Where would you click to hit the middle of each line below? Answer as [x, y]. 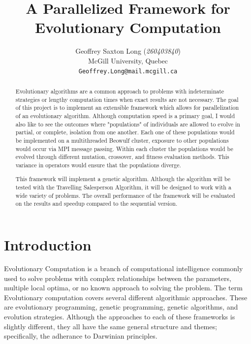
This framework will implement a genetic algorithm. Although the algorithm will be [123, 179]
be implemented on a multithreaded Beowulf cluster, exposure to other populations [122, 140]
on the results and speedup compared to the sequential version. [96, 203]
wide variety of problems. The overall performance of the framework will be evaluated [125, 195]
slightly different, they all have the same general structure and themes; [110, 326]
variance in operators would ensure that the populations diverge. [98, 165]
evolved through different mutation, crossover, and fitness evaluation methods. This [122, 157]
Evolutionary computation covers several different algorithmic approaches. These [126, 297]
